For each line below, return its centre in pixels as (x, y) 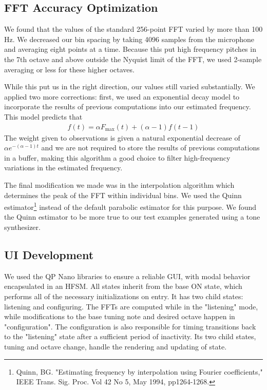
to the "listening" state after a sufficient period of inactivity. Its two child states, (130, 336)
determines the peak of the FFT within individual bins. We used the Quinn (123, 195)
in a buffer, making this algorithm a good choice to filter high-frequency (117, 157)
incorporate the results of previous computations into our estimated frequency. (128, 106)
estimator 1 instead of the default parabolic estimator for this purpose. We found (130, 206)
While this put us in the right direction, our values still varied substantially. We (130, 86)
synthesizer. (22, 227)
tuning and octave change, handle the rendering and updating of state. (116, 346)
